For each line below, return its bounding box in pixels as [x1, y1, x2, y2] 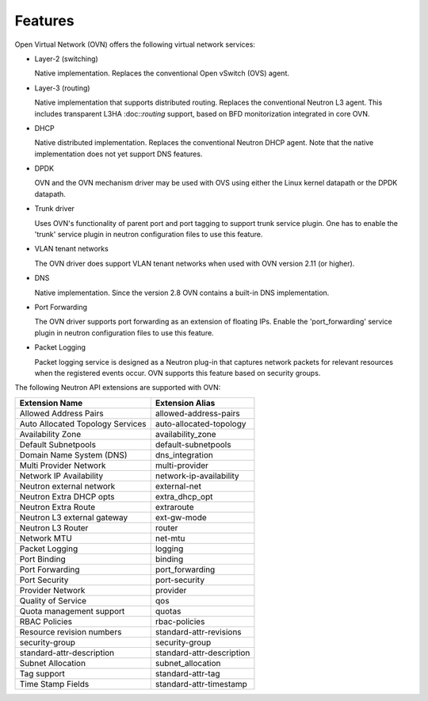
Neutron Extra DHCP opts [19, 491, 115, 502]
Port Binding [19, 554, 67, 565]
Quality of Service [19, 595, 87, 606]
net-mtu [155, 532, 185, 543]
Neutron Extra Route [19, 501, 96, 512]
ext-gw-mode [155, 511, 208, 523]
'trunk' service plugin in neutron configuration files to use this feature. [34, 230, 263, 239]
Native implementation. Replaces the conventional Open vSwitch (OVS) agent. [34, 68, 289, 79]
